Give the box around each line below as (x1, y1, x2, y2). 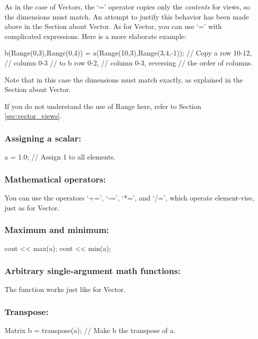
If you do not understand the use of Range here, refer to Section (4, 100, 201, 111)
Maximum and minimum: (4, 223, 109, 236)
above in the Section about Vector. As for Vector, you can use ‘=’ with (4, 21, 222, 31)
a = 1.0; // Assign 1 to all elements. (4, 151, 115, 162)
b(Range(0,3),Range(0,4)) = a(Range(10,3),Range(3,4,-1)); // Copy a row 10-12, (4, 47, 252, 58)
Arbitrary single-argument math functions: (4, 264, 180, 276)
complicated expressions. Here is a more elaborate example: (4, 30, 186, 41)
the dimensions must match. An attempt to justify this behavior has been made (4, 11, 249, 21)
